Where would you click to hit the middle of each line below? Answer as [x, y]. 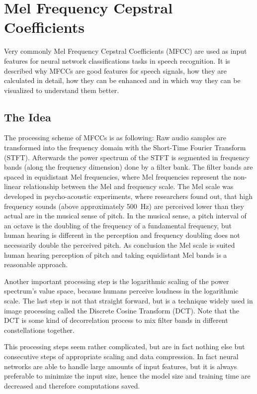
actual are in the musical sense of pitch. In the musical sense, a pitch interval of [125, 216]
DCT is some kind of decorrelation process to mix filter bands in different [116, 320]
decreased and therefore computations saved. [72, 385]
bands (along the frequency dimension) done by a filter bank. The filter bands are [128, 167]
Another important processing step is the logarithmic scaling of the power [117, 281]
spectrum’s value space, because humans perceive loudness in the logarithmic [121, 291]
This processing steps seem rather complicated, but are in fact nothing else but [125, 346]
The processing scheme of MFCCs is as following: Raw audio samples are [115, 138]
